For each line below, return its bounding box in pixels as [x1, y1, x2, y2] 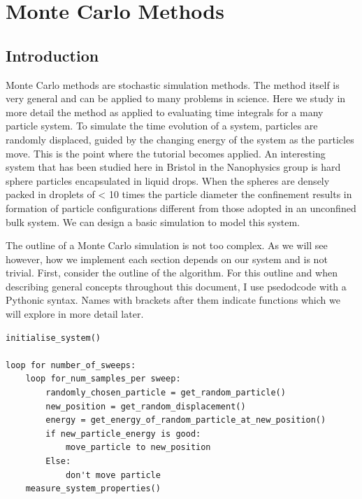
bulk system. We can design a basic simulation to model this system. [6, 214, 300, 229]
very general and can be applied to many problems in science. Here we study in [6, 91, 346, 106]
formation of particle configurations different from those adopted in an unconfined [6, 200, 356, 215]
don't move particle [65, 470, 161, 480]
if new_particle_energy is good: [45, 428, 201, 439]
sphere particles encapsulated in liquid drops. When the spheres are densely [6, 173, 330, 188]
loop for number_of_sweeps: [6, 360, 136, 370]
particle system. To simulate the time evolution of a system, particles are [6, 118, 318, 133]
